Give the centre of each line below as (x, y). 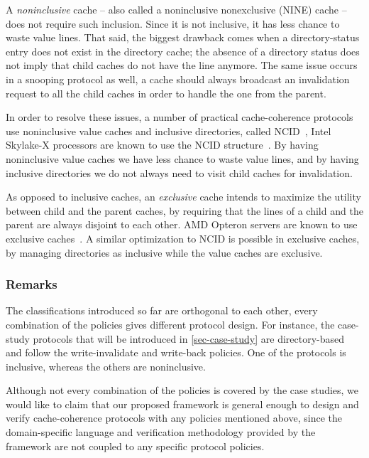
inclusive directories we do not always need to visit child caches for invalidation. (179, 172)
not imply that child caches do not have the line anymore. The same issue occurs (182, 65)
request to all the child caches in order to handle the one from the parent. (166, 93)
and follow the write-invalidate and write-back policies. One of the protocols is (176, 352)
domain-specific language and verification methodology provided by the (161, 432)
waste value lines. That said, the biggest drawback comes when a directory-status (183, 37)
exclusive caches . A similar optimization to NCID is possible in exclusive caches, (183, 238)
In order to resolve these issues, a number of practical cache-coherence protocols (180, 117)
